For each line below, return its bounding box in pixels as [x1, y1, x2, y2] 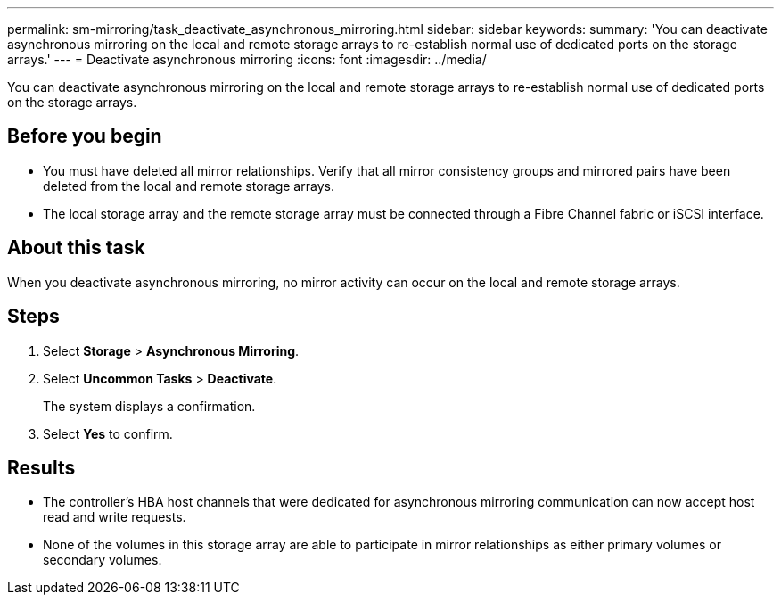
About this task [7, 236, 145, 260]
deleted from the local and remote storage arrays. [43, 177, 334, 194]
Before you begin [7, 125, 162, 148]
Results [7, 456, 76, 479]
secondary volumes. [43, 552, 162, 568]
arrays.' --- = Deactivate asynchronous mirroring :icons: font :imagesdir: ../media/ [7, 52, 487, 67]
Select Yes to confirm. [43, 425, 173, 441]
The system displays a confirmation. [43, 398, 256, 414]
